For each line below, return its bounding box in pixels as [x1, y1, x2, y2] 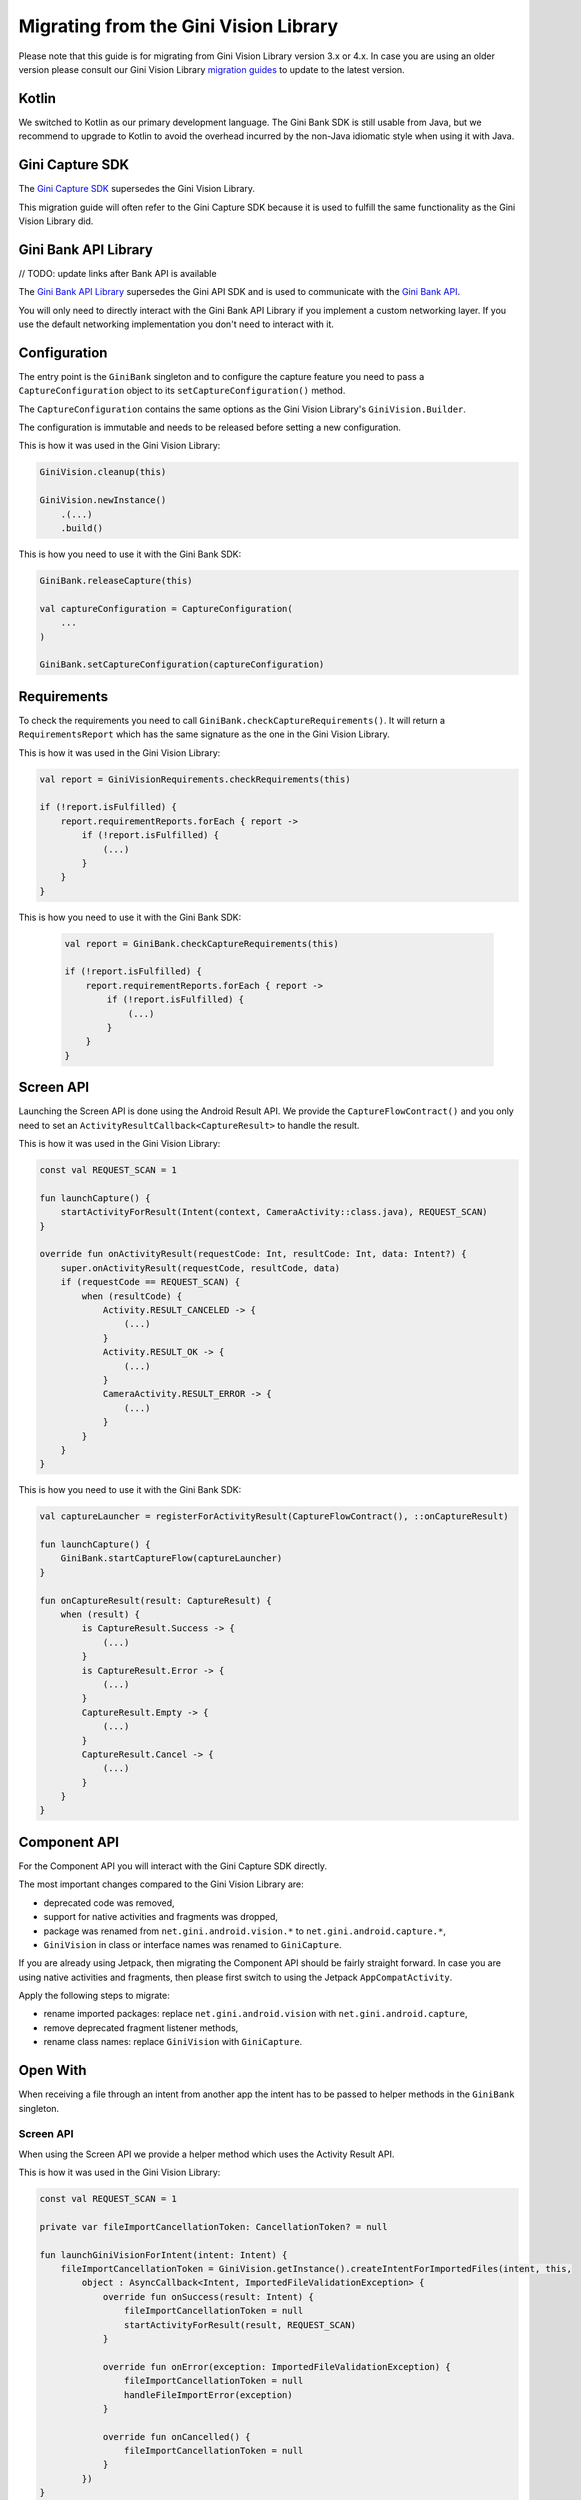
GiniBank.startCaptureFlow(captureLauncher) [60, 1553, 283, 1564]
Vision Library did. [18, 215, 94, 227]
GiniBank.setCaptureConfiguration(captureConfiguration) [39, 659, 325, 670]
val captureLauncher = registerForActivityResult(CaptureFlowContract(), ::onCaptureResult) [39, 1511, 509, 1522]
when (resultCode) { [81, 1290, 183, 1302]
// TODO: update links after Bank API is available [18, 267, 217, 279]
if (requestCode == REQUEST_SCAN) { [60, 1276, 240, 1288]
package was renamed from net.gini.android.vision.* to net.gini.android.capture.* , [43, 1925, 447, 1937]
